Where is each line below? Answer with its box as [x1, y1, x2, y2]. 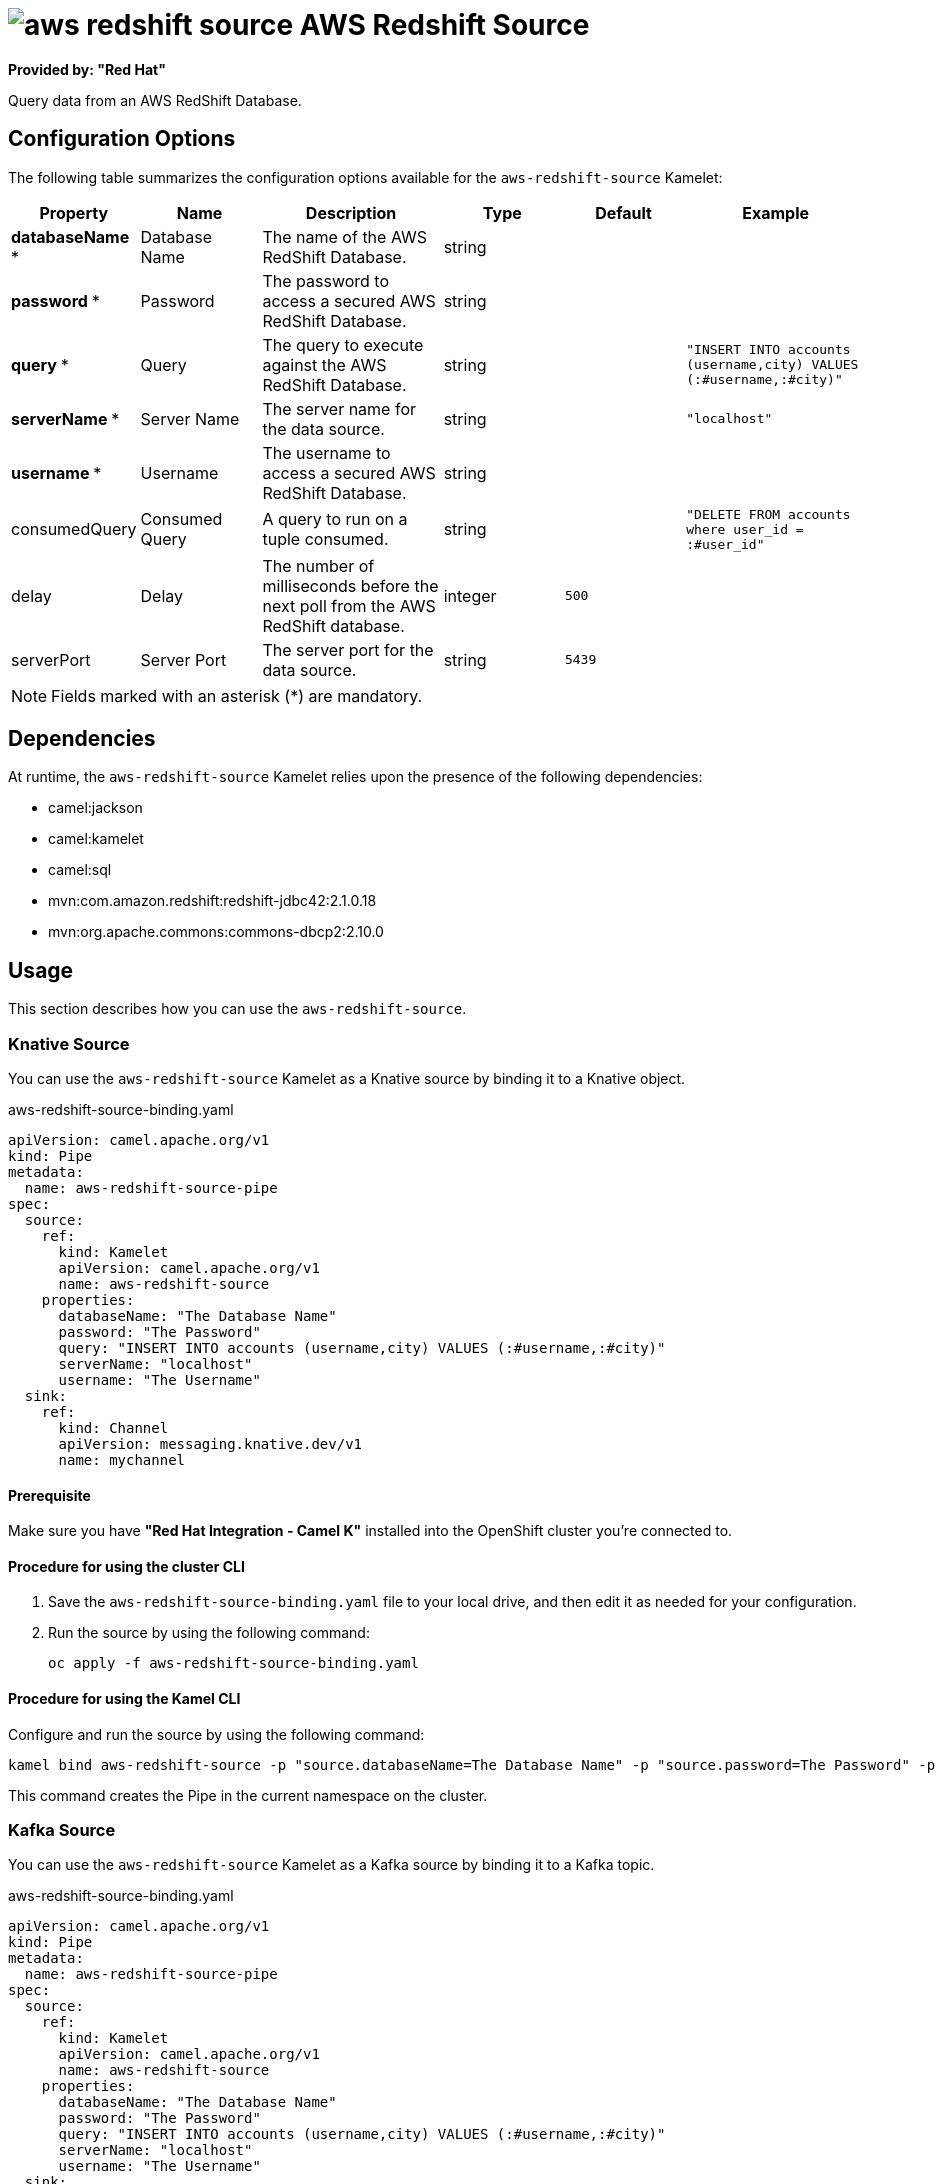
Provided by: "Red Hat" [8, 60, 166, 78]
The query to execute [262, 334, 424, 355]
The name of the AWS [262, 226, 428, 247]
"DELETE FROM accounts [686, 506, 851, 522]
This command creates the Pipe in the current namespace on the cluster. [8, 1786, 488, 1804]
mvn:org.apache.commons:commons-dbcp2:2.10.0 [48, 923, 384, 941]
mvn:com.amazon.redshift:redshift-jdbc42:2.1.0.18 [48, 892, 377, 910]
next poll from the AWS [262, 595, 436, 616]
